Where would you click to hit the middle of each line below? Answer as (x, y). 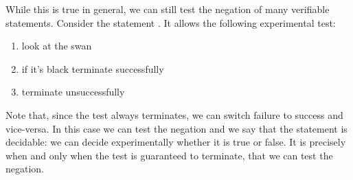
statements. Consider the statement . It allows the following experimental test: (171, 22)
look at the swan (57, 46)
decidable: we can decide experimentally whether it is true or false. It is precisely (176, 142)
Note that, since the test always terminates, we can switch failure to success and (174, 114)
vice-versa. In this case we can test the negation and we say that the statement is (176, 128)
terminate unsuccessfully (73, 92)
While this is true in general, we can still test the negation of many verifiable (168, 9)
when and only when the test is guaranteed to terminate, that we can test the (169, 155)
